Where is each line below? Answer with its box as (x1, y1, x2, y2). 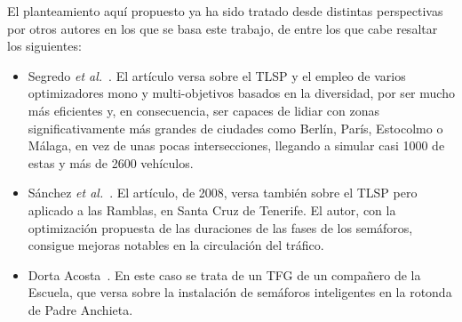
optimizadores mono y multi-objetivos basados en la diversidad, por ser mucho (28, 84, 455, 102)
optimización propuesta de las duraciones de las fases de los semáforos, (28, 218, 413, 237)
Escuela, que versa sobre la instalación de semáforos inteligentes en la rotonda (28, 283, 452, 302)
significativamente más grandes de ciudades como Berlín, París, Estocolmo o (28, 118, 443, 137)
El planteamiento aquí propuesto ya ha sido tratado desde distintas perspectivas (7, 2, 443, 20)
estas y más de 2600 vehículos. (28, 153, 194, 172)
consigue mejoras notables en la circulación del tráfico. (28, 236, 324, 254)
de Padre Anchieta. (28, 300, 133, 318)
